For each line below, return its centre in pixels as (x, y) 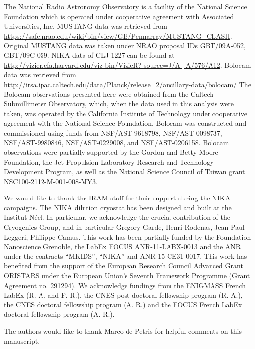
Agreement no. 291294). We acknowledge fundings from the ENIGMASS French (125, 285)
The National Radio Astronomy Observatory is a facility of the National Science (126, 6)
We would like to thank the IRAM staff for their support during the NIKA (117, 198)
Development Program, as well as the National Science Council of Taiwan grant (125, 172)
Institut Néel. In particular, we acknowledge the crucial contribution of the (117, 217)
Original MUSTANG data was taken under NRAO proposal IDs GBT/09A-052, (125, 45)
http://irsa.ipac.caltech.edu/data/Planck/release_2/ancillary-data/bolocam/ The (127, 84)
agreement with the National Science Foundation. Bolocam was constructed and (125, 123)
